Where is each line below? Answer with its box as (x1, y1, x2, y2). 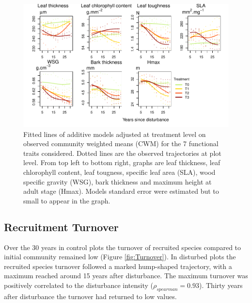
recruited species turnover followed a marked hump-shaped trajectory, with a (4, 261, 232, 271)
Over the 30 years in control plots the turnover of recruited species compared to (4, 242, 241, 252)
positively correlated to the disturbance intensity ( (4, 280, 153, 290)
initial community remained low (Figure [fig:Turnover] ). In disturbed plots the (4, 252, 236, 262)
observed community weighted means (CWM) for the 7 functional (23, 138, 219, 149)
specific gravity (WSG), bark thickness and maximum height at (23, 176, 212, 186)
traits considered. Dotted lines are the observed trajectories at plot (23, 148, 221, 158)
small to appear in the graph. (23, 195, 110, 205)
